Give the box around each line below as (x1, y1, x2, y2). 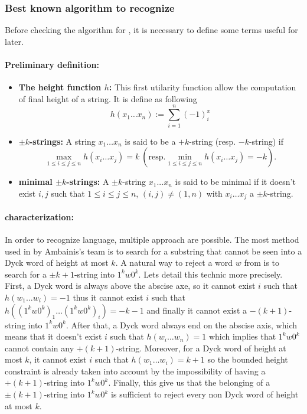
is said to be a (125, 135, 176, 147)
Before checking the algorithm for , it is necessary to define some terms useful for (5, 24, 298, 36)
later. (5, 35, 24, 47)
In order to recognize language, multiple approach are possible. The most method (5, 233, 299, 245)
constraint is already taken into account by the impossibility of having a (5, 364, 266, 377)
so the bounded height (207, 353, 288, 366)
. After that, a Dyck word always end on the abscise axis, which (66, 318, 297, 331)
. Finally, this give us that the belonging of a (108, 376, 270, 389)
